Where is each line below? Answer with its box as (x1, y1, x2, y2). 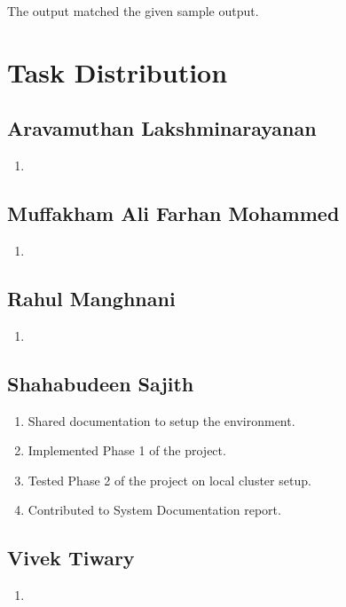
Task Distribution (7, 53, 228, 90)
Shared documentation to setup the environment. (28, 411, 295, 430)
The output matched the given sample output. (7, 2, 259, 20)
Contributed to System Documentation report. (28, 501, 281, 519)
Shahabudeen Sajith (7, 369, 194, 397)
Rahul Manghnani (7, 284, 176, 311)
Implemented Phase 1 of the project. (28, 441, 226, 460)
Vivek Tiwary (7, 544, 135, 572)
